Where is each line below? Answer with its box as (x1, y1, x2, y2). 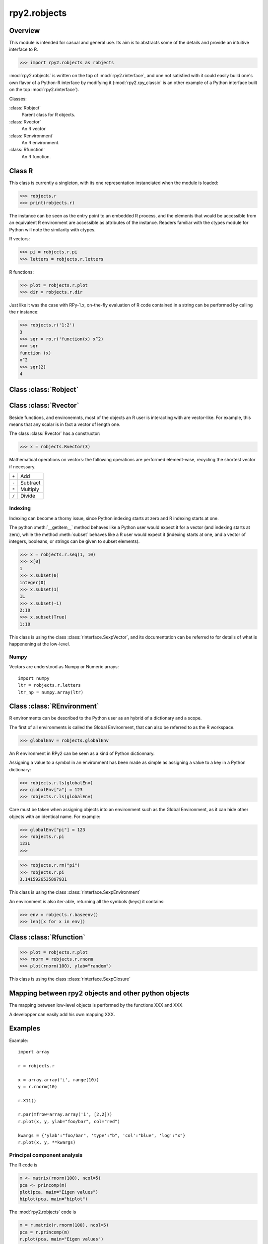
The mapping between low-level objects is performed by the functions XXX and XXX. (9, 1002, 184, 1008)
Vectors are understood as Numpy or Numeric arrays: (9, 664, 119, 670)
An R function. (21, 153, 51, 159)
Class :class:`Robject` (9, 386, 79, 394)
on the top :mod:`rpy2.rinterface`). (9, 87, 79, 93)
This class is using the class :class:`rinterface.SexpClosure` (9, 976, 131, 982)
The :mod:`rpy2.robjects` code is (9, 1209, 76, 1215)
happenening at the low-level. (9, 641, 70, 647)
